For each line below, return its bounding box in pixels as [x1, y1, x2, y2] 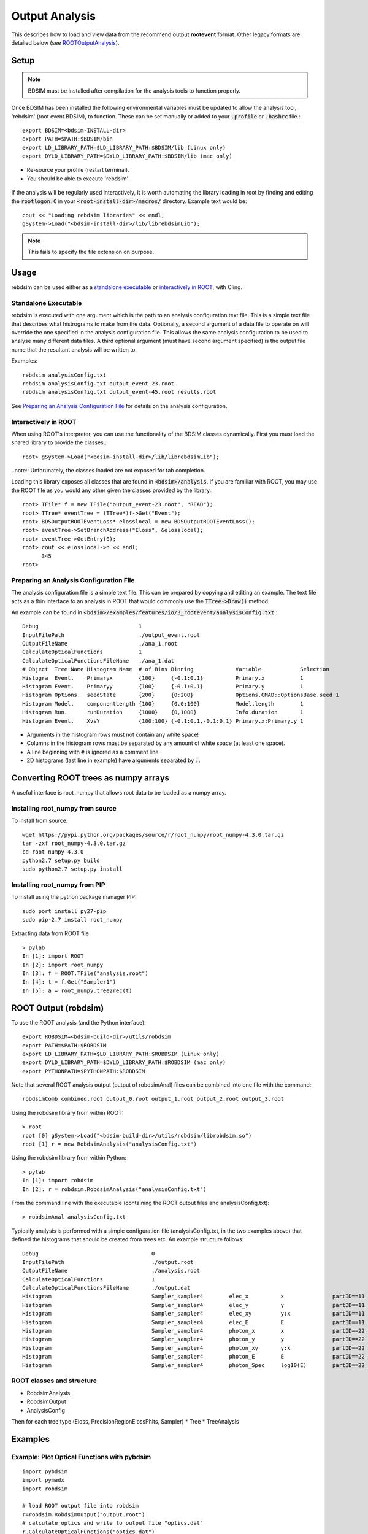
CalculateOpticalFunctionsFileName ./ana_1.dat [22, 657, 175, 664]
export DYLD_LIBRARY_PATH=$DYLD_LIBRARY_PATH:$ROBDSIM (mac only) [22, 1059, 226, 1066]
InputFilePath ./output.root [22, 1258, 194, 1265]
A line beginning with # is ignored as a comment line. [26, 748, 161, 755]
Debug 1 [22, 623, 142, 630]
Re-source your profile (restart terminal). [26, 166, 129, 174]
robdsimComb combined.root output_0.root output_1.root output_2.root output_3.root [22, 1095, 285, 1103]
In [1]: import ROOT [22, 953, 84, 960]
